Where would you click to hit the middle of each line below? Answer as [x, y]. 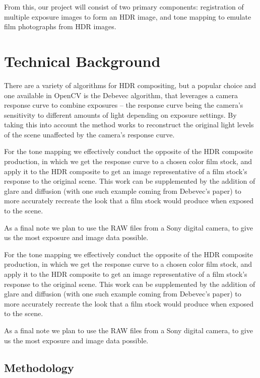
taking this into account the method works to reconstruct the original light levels [129, 125]
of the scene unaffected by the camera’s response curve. [89, 134]
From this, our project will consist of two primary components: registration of [124, 7]
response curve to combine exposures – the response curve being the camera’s [124, 105]
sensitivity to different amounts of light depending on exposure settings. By [120, 115]
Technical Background [82, 61]
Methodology [39, 367]
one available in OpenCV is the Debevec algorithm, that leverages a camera [121, 95]
